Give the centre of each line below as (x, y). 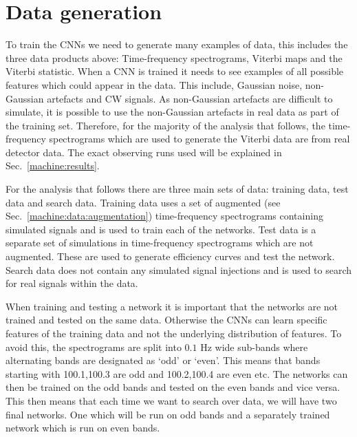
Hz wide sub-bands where (254, 347)
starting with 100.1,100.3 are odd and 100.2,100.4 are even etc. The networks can (177, 373)
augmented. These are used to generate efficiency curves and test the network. (170, 256)
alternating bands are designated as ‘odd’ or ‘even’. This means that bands (163, 360)
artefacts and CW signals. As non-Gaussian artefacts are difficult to (190, 98)
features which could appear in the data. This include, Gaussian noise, (154, 84)
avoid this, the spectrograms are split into (94, 347)
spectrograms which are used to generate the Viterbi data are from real (199, 139)
